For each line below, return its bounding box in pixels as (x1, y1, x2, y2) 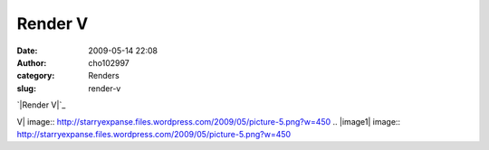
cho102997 (88, 57, 130, 68)
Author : (16, 57, 47, 68)
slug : (16, 82, 36, 94)
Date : (16, 45, 38, 56)
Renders (88, 70, 120, 81)
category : (16, 70, 55, 81)
